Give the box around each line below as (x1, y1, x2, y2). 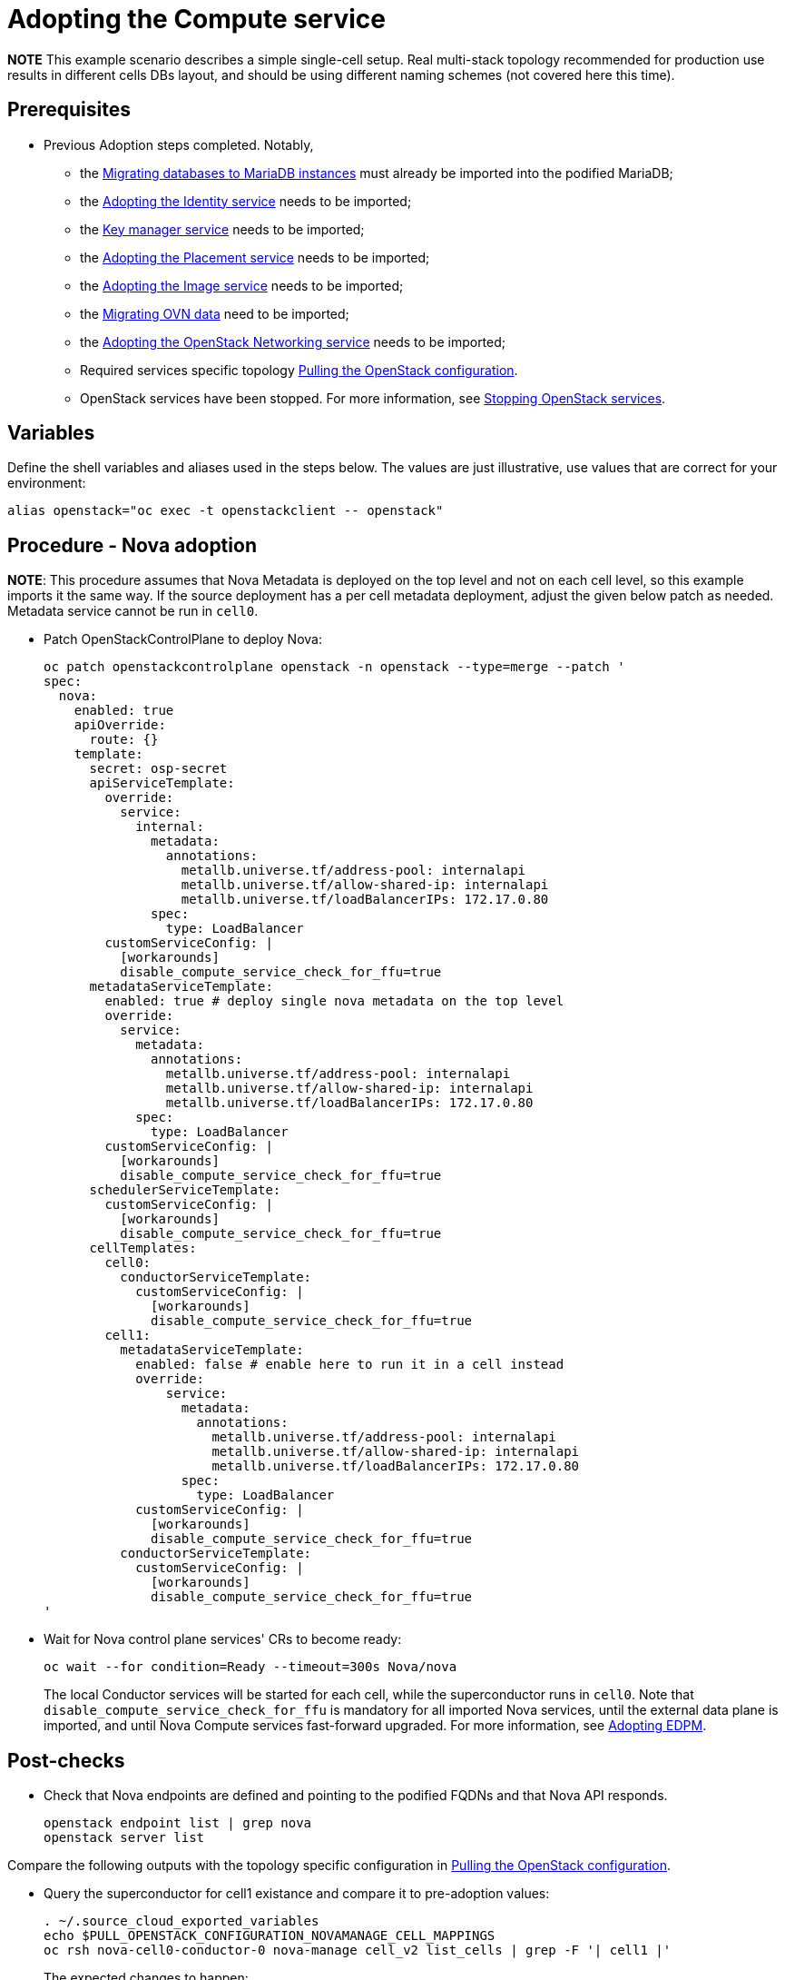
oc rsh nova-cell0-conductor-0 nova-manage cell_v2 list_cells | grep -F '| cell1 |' (44, 1943, 672, 1958)
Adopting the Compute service (7, 4, 386, 35)
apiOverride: (74, 718, 166, 733)
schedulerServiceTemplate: (89, 1183, 281, 1198)
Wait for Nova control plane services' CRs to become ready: (44, 1631, 402, 1648)
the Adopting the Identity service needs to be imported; (80, 193, 412, 209)
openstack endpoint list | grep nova (44, 1816, 312, 1831)
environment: (7, 475, 86, 491)
